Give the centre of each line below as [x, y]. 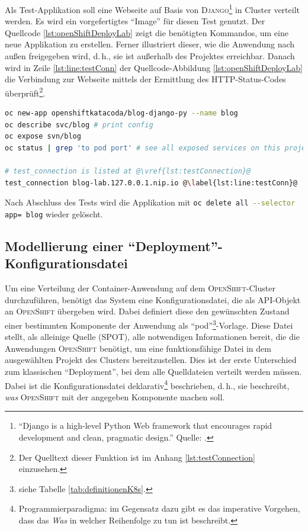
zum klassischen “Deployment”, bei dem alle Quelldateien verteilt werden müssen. [153, 371]
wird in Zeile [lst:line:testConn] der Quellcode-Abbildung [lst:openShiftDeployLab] [154, 67]
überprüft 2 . [25, 92]
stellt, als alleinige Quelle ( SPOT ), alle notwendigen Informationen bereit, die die [152, 337]
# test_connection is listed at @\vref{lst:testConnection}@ [128, 171]
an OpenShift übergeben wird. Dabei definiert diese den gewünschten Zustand [147, 311]
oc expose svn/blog [43, 136]
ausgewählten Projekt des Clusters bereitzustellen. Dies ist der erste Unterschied [151, 360]
